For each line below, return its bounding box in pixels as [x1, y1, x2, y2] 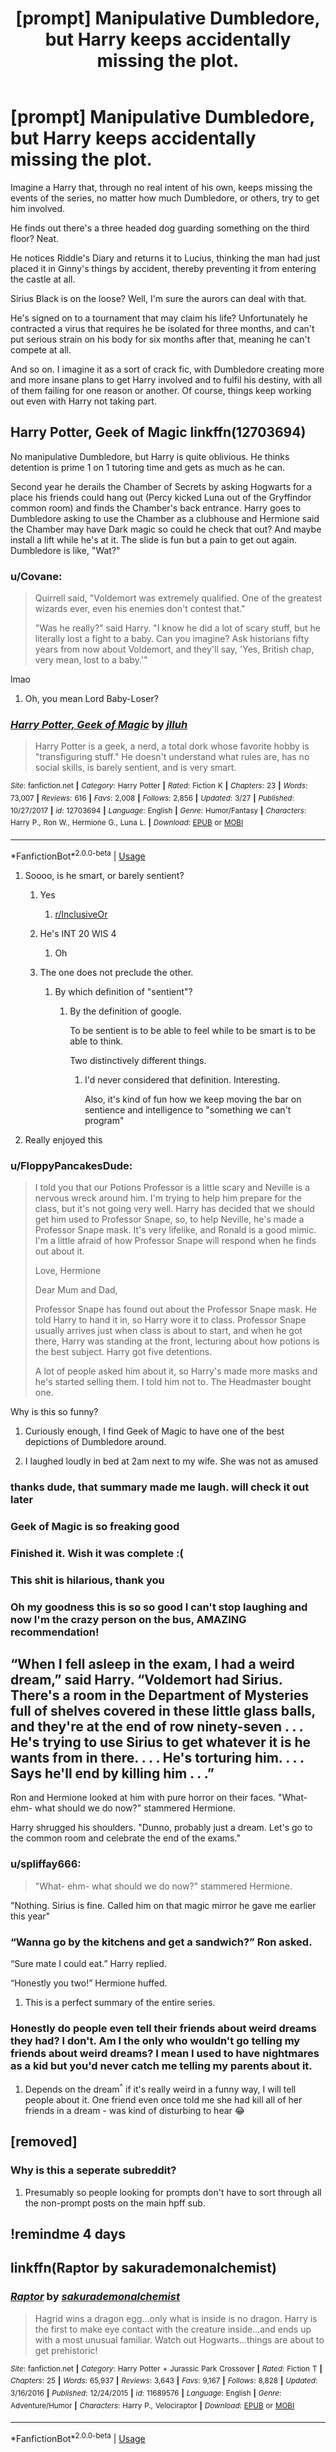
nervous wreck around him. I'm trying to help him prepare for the [34, 1192, 302, 1204]
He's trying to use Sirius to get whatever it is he [10, 1733, 312, 1751]
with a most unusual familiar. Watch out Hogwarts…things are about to [34, 2333, 325, 2346]
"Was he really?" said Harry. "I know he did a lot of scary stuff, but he [34, 622, 322, 634]
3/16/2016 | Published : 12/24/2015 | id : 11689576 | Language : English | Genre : [10, 2388, 282, 2398]
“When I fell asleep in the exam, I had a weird [10, 1655, 295, 1672]
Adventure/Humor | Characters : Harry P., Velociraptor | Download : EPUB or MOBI [10, 2400, 295, 2411]
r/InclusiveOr [54, 908, 108, 920]
